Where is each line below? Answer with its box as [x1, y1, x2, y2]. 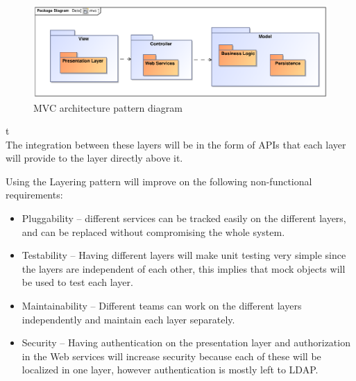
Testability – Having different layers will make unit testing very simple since [22, 248, 346, 262]
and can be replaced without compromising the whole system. [22, 224, 285, 239]
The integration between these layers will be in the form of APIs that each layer [6, 137, 346, 151]
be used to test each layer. [22, 275, 133, 289]
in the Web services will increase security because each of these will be [22, 348, 321, 363]
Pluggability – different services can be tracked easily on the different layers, [22, 211, 346, 226]
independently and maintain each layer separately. [22, 312, 235, 326]
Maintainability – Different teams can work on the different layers [22, 298, 302, 313]
